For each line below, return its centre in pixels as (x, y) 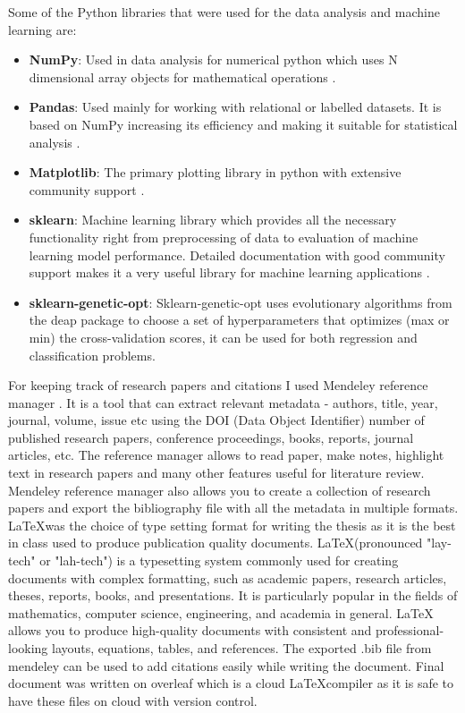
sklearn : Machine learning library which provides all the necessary (213, 220)
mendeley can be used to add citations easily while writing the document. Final (226, 665)
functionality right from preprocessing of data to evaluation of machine (224, 237)
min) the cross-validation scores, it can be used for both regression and (223, 337)
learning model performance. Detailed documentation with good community (237, 255)
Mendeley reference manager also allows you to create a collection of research (220, 490)
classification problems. (92, 355)
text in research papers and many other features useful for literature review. (216, 473)
